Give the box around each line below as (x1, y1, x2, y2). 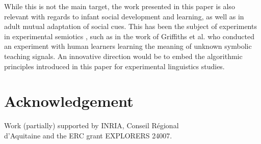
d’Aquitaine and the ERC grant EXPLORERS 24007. (4, 130, 172, 140)
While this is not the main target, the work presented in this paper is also (4, 1, 235, 11)
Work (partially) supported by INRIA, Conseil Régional (4, 120, 179, 131)
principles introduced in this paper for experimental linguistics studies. (4, 61, 225, 71)
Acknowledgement (4, 91, 134, 111)
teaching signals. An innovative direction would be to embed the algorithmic (4, 50, 243, 61)
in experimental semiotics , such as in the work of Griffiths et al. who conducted (4, 31, 254, 41)
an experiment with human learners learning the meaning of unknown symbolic (4, 41, 252, 51)
